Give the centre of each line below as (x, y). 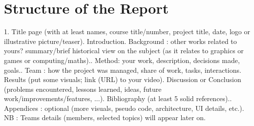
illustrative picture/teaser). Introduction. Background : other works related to (120, 41)
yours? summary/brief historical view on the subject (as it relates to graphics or (124, 51)
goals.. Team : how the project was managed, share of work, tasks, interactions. (123, 70)
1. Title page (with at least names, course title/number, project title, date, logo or (127, 31)
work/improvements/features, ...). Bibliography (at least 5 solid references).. (118, 98)
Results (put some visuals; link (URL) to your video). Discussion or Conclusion (123, 79)
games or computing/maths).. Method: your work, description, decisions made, (122, 60)
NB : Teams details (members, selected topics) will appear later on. (105, 117)
